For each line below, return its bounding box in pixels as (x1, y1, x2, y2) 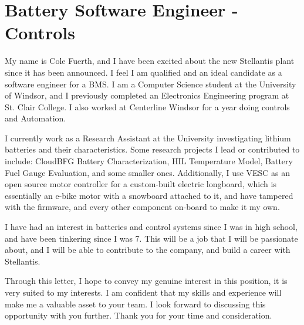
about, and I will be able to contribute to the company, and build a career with (5, 243, 291, 256)
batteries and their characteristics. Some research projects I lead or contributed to (5, 143, 300, 155)
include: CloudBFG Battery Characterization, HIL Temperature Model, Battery (5, 155, 293, 167)
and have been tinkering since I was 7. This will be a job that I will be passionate (5, 232, 298, 244)
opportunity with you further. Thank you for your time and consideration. (5, 309, 272, 321)
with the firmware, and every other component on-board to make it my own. (5, 201, 280, 213)
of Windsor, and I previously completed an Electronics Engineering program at (5, 89, 289, 101)
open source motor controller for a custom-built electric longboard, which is (5, 178, 276, 190)
